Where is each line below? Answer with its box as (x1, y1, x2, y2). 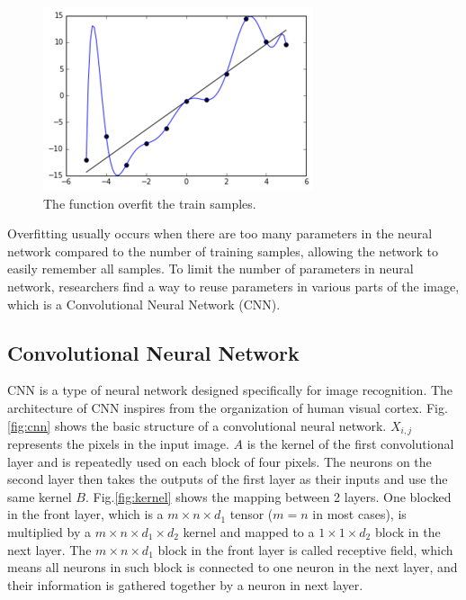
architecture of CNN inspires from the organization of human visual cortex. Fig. (7, 398, 448, 416)
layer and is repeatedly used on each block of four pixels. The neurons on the (7, 452, 432, 470)
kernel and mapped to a (183, 522, 315, 541)
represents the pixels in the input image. (7, 434, 229, 452)
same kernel (7, 487, 72, 506)
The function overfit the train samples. (43, 193, 256, 212)
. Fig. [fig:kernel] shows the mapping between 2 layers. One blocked (85, 487, 452, 506)
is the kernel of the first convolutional (246, 434, 454, 452)
